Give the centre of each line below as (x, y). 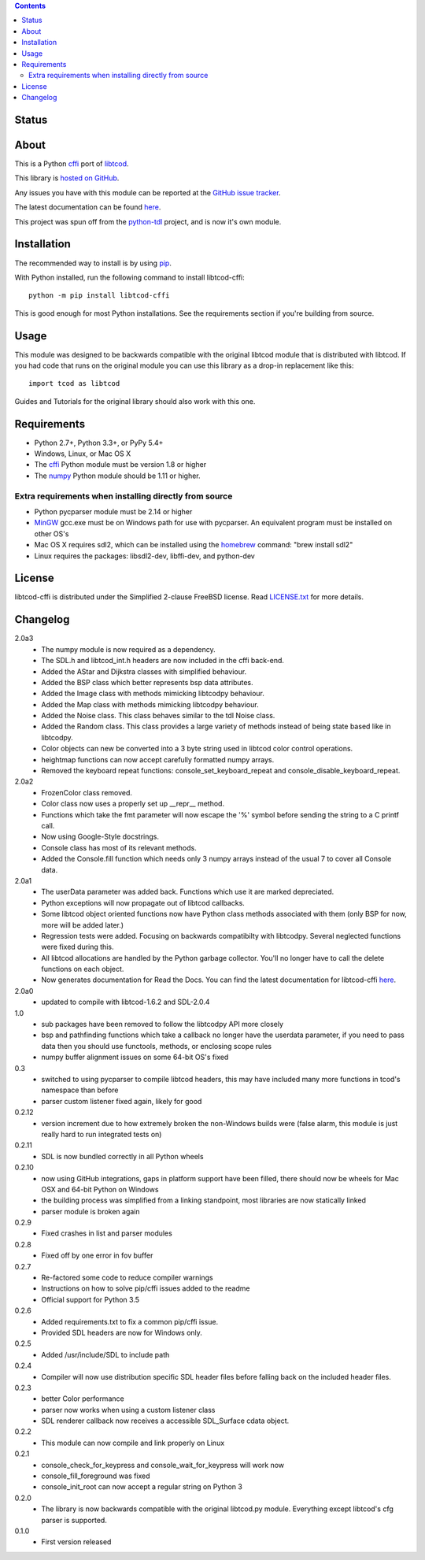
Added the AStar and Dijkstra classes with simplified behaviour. (144, 671)
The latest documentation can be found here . (88, 207)
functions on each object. (83, 969)
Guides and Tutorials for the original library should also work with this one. (135, 401)
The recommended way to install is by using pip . (93, 263)
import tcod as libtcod (74, 384)
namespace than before (80, 1090)
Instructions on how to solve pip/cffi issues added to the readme (146, 1288)
